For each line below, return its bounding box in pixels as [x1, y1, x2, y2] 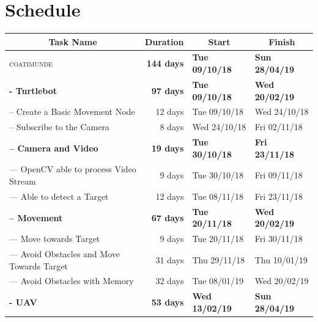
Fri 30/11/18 [254, 232, 303, 245]
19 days [151, 141, 184, 154]
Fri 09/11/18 [254, 169, 303, 181]
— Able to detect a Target [9, 189, 109, 202]
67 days [151, 211, 184, 224]
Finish [268, 35, 295, 48]
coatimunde [9, 57, 53, 70]
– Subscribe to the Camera [9, 120, 109, 133]
